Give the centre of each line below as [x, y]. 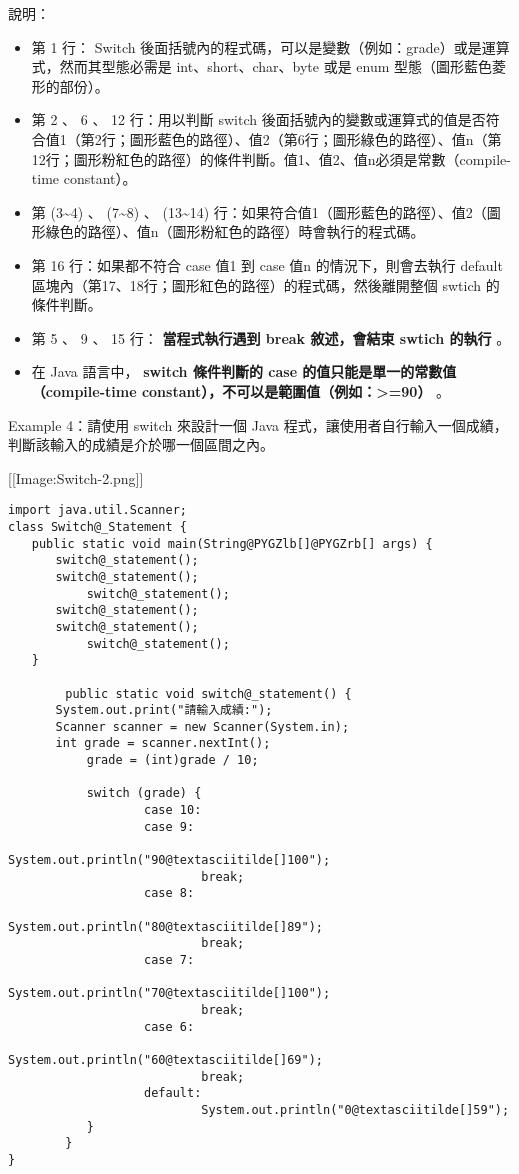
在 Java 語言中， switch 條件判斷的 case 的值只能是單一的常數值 [244, 371]
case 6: [169, 1026]
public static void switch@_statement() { [208, 693]
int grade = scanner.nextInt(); [163, 743]
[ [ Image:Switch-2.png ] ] [76, 477]
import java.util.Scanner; [97, 510]
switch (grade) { [144, 793]
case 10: [173, 810]
